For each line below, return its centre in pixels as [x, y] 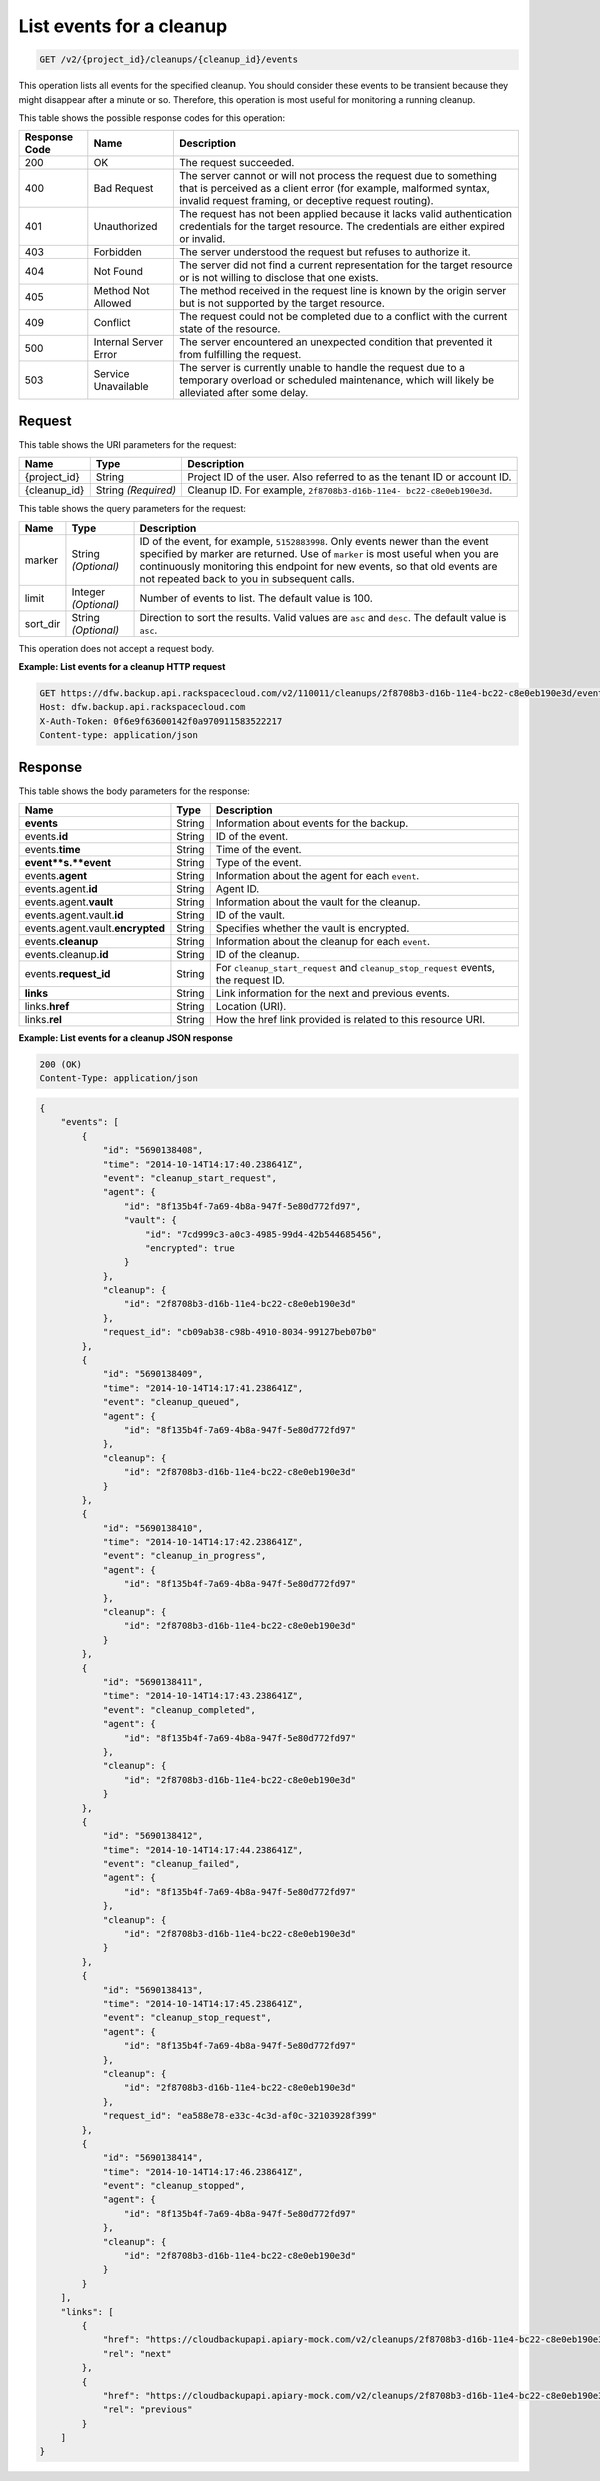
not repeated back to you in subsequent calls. [247, 578]
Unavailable [121, 387]
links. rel [43, 1020]
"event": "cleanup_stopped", [174, 2186]
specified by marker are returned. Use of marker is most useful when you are [319, 553]
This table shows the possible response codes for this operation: [152, 117]
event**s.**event [68, 863]
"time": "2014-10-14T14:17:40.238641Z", [203, 1164]
